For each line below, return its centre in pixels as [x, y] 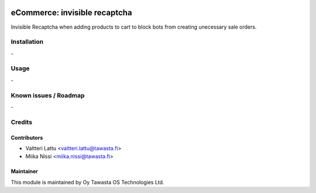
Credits [21, 122]
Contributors [27, 137]
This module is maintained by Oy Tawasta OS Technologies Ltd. [87, 182]
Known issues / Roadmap [48, 95]
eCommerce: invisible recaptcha [71, 13]
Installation [27, 42]
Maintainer [24, 171]
